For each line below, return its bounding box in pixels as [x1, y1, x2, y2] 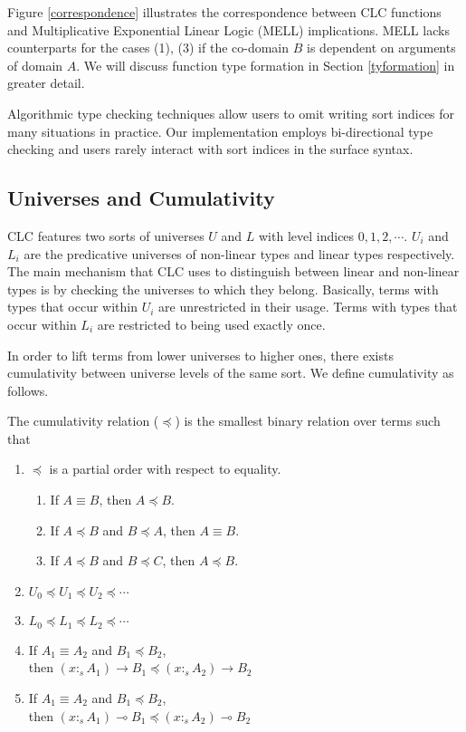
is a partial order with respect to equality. [49, 459, 281, 478]
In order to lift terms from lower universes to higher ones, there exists [7, 345, 394, 364]
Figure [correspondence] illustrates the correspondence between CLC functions [7, 3, 442, 21]
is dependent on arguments [307, 38, 456, 57]
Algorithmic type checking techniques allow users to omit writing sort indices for [7, 103, 455, 122]
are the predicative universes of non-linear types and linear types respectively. [24, 244, 455, 263]
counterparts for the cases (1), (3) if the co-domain [7, 38, 290, 57]
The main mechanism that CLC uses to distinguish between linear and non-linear [7, 262, 460, 281]
